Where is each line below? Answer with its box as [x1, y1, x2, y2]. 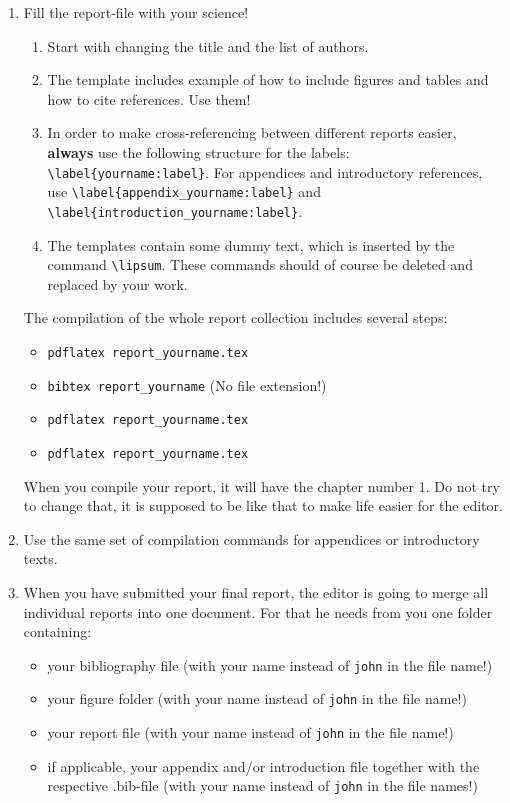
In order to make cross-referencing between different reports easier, [47, 122, 457, 143]
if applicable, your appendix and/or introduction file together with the [47, 755, 480, 776]
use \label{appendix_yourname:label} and [47, 181, 321, 202]
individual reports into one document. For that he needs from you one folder [23, 601, 493, 622]
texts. [23, 548, 58, 569]
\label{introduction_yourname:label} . [47, 200, 303, 221]
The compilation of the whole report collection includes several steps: [23, 307, 448, 328]
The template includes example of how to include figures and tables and [47, 69, 489, 90]
